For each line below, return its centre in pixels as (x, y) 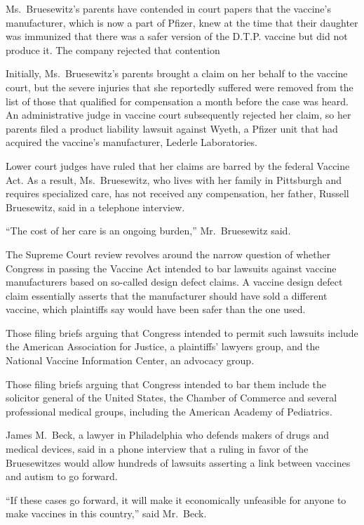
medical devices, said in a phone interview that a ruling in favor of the (157, 449)
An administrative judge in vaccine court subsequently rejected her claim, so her (178, 115)
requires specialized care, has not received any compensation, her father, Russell (177, 193)
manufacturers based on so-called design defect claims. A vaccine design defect (174, 282)
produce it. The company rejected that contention (113, 49)
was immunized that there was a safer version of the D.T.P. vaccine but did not (177, 36)
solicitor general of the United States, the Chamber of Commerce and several (171, 398)
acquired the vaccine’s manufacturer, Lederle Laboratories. (132, 142)
